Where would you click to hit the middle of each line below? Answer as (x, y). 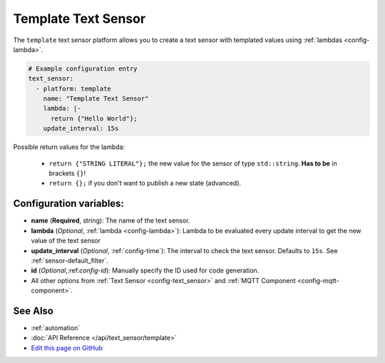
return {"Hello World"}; (94, 118)
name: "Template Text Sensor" (96, 99)
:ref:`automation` (56, 327)
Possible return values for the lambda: (69, 147)
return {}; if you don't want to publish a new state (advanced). (145, 183)
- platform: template (74, 88)
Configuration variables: (69, 204)
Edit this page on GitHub (67, 348)
